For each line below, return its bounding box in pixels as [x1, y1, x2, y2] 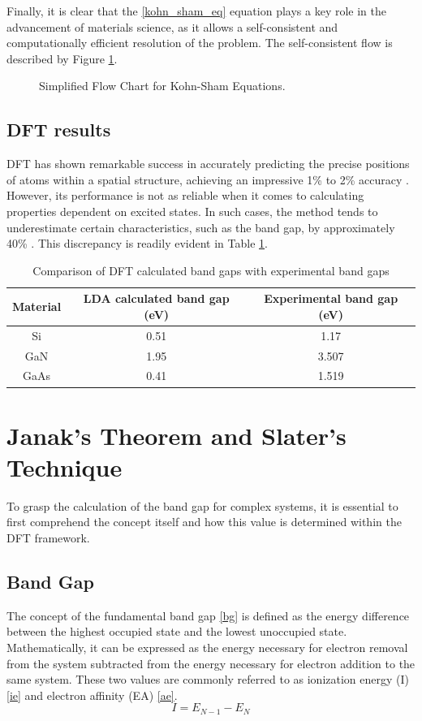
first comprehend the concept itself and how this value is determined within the [6, 513, 402, 530]
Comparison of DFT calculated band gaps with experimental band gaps [32, 261, 390, 278]
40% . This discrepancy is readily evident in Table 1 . [6, 235, 268, 252]
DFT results [6, 117, 111, 142]
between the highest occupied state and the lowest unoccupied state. [6, 623, 347, 640]
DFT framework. [6, 529, 90, 546]
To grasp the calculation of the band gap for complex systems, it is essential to [6, 497, 398, 514]
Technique [6, 450, 123, 483]
